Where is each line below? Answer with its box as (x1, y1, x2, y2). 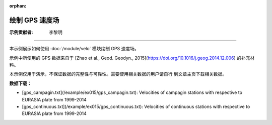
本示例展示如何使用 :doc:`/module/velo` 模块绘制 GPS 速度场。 (9, 46, 139, 52)
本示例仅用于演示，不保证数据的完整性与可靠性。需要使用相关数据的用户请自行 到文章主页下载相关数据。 (9, 71, 227, 77)
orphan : (9, 3, 27, 9)
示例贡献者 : (9, 29, 33, 35)
